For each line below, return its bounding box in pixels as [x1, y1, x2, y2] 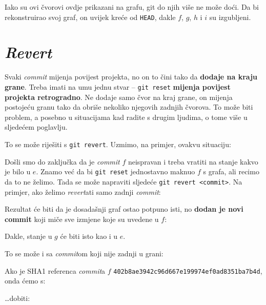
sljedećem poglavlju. [5, 121, 68, 132]
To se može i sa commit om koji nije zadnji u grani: [5, 248, 163, 258]
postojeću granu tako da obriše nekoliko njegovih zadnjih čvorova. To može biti [5, 101, 253, 112]
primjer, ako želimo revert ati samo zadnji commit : [5, 186, 161, 197]
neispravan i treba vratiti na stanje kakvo [128, 156, 258, 167]
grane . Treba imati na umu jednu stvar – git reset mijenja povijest [5, 81, 231, 92]
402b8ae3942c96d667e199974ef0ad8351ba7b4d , [113, 265, 262, 276]
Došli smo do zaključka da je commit [5, 156, 120, 167]
